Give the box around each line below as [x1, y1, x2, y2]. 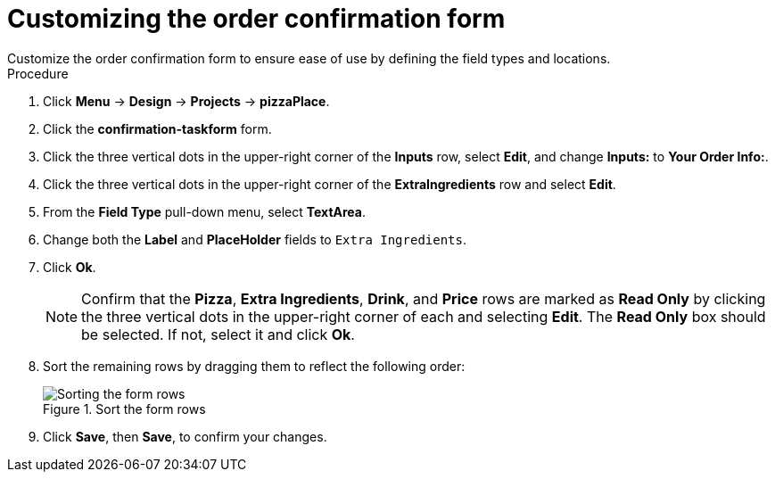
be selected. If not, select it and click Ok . [81, 325, 355, 343]
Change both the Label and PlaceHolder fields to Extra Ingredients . [43, 231, 467, 247]
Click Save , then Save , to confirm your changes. [43, 428, 327, 444]
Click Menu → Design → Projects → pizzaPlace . [43, 93, 330, 109]
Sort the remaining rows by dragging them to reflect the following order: [43, 358, 466, 374]
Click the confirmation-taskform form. [43, 120, 272, 136]
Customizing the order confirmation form [7, 4, 506, 34]
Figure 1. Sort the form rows [43, 401, 206, 417]
